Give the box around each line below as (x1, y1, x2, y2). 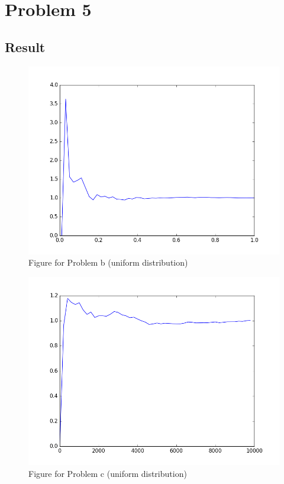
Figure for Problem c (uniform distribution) (28, 467, 187, 479)
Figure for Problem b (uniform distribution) (28, 256, 188, 269)
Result (5, 37, 46, 56)
